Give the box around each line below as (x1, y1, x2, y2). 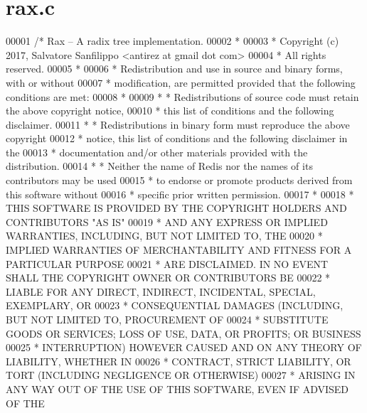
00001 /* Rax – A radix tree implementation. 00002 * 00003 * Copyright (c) (6, 33, 339, 48)
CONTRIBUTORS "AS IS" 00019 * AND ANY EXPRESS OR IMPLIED (6, 214, 328, 229)
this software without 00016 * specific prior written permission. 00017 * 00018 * (6, 186, 354, 201)
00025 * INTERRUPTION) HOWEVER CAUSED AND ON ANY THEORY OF (6, 340, 362, 355)
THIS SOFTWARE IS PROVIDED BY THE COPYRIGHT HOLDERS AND (6, 200, 347, 215)
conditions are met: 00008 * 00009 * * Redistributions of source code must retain (6, 89, 359, 104)
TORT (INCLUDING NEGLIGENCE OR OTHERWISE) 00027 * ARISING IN (6, 368, 356, 382)
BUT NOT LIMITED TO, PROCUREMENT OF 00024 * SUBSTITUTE (6, 312, 329, 326)
